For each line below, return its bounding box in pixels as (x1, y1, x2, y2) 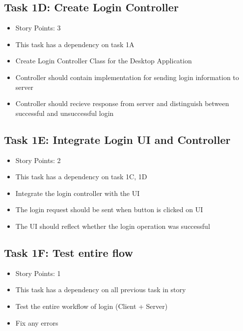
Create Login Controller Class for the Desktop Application (15, 55, 192, 66)
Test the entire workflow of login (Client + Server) (15, 301, 168, 311)
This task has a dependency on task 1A (15, 39, 135, 49)
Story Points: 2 (15, 155, 61, 165)
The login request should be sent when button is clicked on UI (15, 204, 203, 215)
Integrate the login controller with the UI (15, 188, 140, 198)
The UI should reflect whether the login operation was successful (15, 221, 210, 231)
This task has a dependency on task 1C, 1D (15, 171, 147, 182)
